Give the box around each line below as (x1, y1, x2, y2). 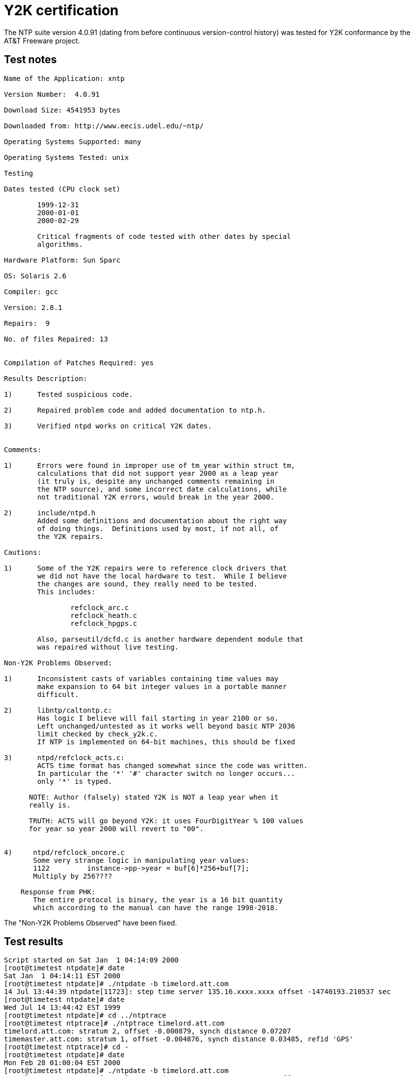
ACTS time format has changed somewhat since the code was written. (37, 761, 308, 769)
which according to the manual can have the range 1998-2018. (33, 903, 279, 912)
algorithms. (37, 240, 83, 248)
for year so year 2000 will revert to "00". (29, 824, 204, 833)
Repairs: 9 (4, 319, 50, 327)
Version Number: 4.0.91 (4, 90, 100, 98)
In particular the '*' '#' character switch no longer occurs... (37, 769, 296, 777)
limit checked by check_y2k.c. (37, 730, 158, 738)
